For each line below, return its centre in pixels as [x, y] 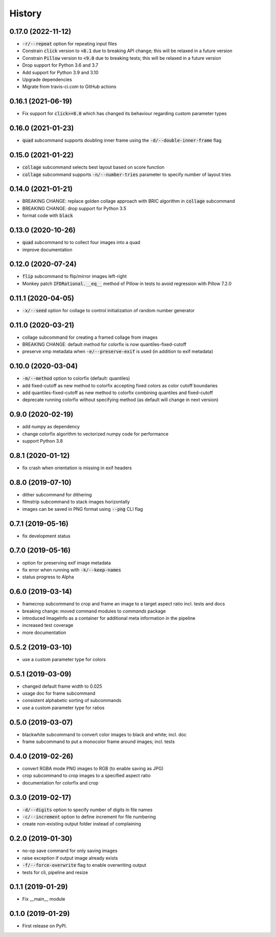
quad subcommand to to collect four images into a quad [81, 243]
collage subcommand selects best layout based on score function [93, 167]
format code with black [48, 215]
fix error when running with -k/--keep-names [72, 570]
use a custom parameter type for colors [64, 659]
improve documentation [47, 249]
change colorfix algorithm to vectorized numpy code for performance [95, 434]
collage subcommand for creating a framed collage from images [90, 337]
